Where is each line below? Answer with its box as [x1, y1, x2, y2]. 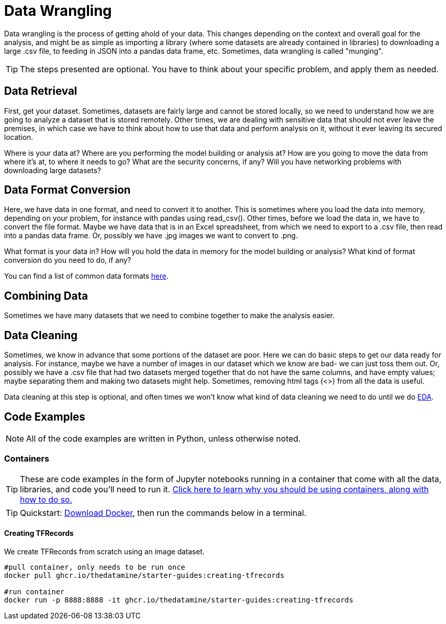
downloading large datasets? [4, 165, 101, 175]
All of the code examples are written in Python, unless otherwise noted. [26, 433, 301, 444]
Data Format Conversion [4, 183, 131, 197]
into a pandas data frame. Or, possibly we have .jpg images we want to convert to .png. [4, 231, 298, 240]
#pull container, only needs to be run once [4, 563, 186, 571]
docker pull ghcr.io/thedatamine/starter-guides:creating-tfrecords [4, 571, 284, 579]
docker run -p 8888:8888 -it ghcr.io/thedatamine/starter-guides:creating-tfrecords [4, 595, 353, 604]
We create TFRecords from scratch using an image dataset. [4, 547, 205, 556]
